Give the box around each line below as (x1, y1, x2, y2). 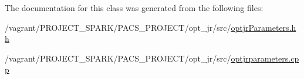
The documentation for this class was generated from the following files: (5, 2, 264, 13)
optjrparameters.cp (231, 52, 299, 64)
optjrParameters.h (231, 21, 296, 33)
